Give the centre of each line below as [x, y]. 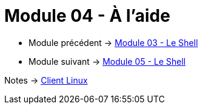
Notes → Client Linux [46, 80]
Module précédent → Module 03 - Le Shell [113, 42]
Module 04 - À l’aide [87, 16]
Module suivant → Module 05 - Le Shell [107, 61]
